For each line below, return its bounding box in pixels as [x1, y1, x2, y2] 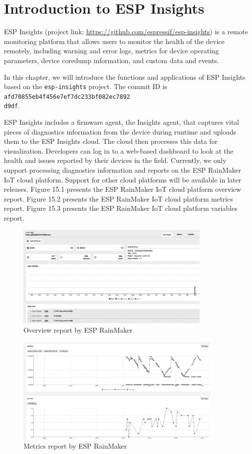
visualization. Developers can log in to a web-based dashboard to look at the [4, 145, 233, 156]
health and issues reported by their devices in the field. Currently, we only [4, 155, 227, 165]
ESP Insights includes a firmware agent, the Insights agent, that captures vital [4, 117, 239, 127]
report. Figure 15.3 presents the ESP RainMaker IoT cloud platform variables [4, 203, 237, 213]
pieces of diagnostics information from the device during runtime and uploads [4, 126, 236, 136]
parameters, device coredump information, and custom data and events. [4, 55, 219, 65]
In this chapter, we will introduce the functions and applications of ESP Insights [4, 71, 245, 82]
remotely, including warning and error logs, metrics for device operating [4, 45, 219, 56]
